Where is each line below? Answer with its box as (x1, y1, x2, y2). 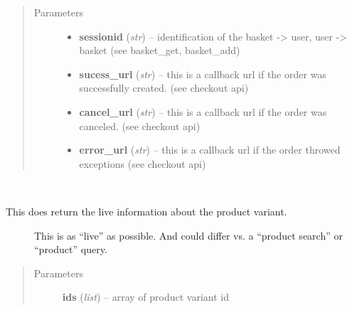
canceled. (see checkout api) (79, 118, 201, 133)
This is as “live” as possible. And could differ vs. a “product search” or (34, 228, 343, 242)
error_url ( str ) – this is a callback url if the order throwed (79, 142, 341, 157)
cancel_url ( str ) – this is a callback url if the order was (79, 104, 327, 119)
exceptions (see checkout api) (79, 156, 206, 171)
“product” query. (34, 242, 107, 257)
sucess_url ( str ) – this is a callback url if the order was (79, 66, 326, 81)
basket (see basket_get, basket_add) (79, 43, 240, 58)
